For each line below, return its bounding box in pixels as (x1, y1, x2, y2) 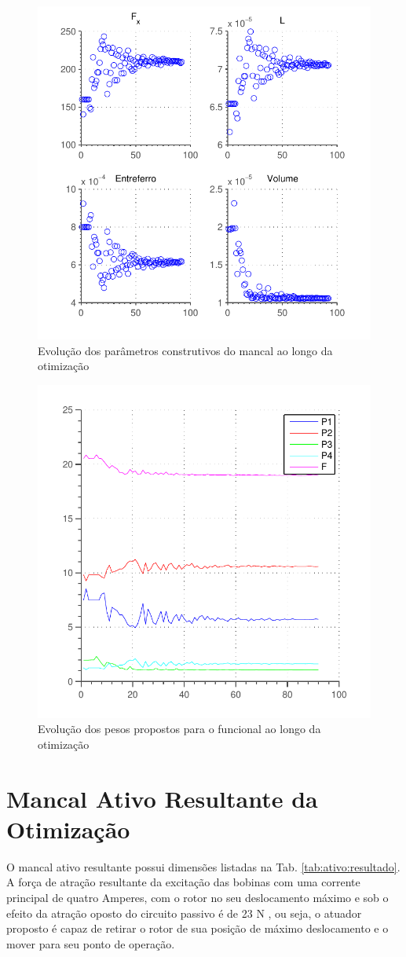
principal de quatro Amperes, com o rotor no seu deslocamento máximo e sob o (6, 889, 389, 906)
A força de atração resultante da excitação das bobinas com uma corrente (6, 874, 360, 890)
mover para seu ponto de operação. (6, 935, 175, 951)
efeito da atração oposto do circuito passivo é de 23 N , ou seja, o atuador (6, 904, 362, 921)
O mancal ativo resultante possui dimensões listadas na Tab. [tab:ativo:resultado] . (6, 858, 401, 874)
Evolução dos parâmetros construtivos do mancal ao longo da (38, 342, 333, 358)
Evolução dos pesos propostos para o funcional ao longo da (38, 720, 321, 737)
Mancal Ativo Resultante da (6, 782, 318, 814)
